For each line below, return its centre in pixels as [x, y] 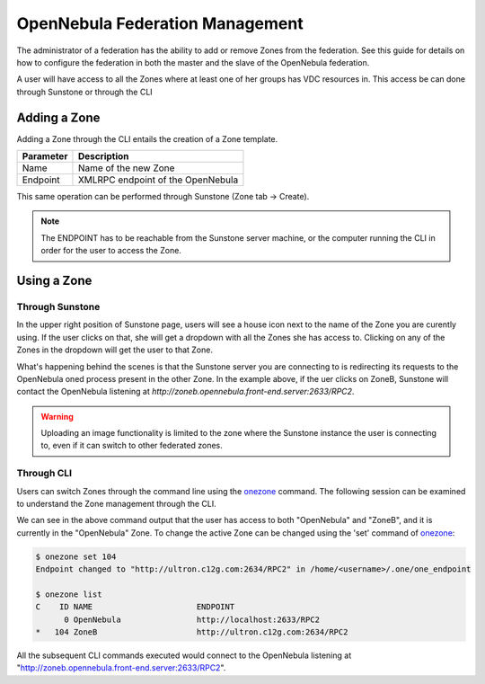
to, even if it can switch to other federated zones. [132, 446]
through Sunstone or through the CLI [84, 92]
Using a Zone [54, 280]
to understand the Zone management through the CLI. [117, 504]
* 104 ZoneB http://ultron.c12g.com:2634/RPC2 [192, 632]
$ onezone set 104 [76, 556]
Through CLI [44, 474]
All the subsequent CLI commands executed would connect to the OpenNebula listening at [184, 655]
